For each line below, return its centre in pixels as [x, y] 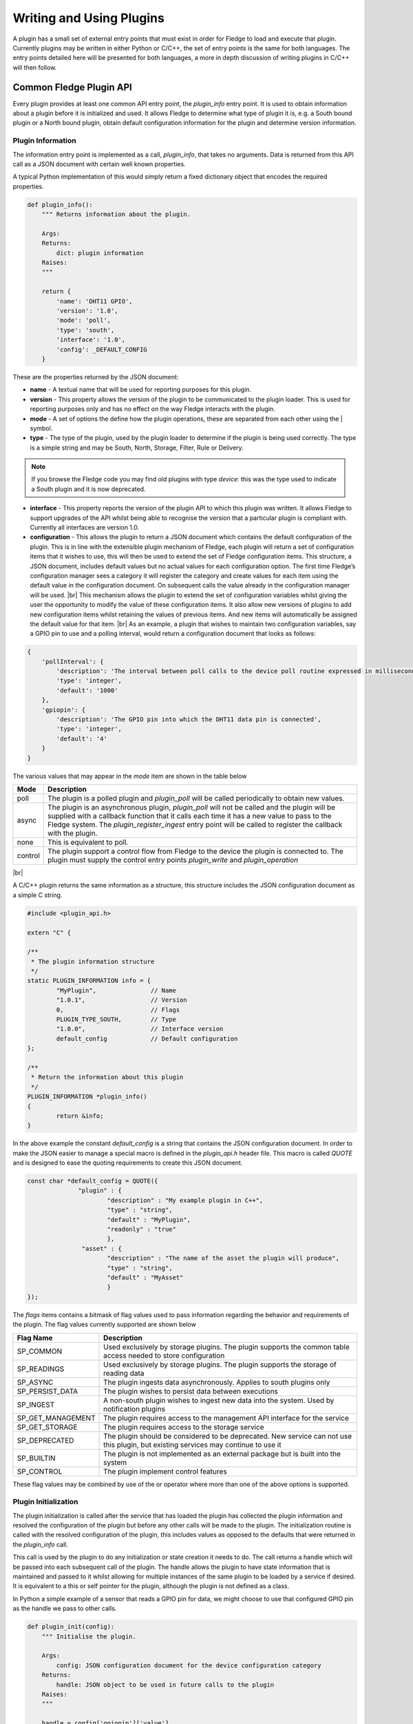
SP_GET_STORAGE [47, 1427]
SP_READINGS [41, 1369]
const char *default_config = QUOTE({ [93, 1181]
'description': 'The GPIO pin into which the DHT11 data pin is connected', [189, 720]
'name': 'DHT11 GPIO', [95, 301]
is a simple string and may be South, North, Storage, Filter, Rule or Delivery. [137, 448]
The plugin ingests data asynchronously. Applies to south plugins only [217, 1382]
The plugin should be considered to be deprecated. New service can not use [228, 1436]
